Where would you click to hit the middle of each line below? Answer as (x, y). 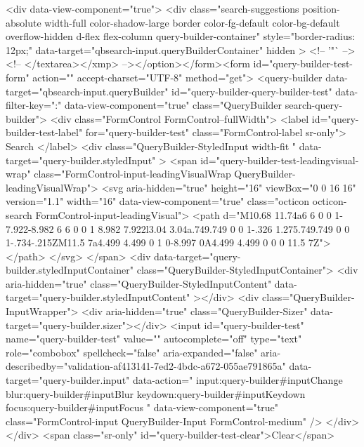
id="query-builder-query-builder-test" (252, 91)
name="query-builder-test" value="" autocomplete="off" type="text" (154, 339)
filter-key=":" (34, 105)
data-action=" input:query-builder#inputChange (238, 380)
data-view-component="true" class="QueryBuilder (174, 105)
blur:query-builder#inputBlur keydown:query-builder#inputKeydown (156, 393)
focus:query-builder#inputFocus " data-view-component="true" (142, 407)
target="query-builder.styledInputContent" (98, 297)
